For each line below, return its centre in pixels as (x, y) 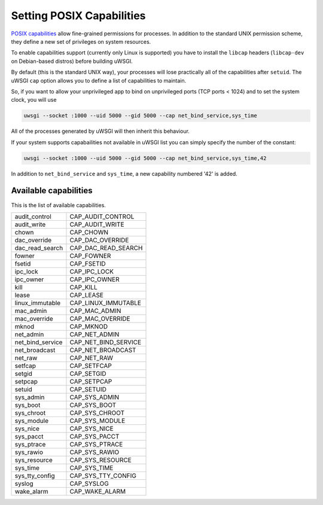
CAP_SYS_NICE (92, 428)
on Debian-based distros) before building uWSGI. (72, 61)
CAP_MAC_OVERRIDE (100, 318)
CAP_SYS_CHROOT (97, 413)
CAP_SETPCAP (91, 381)
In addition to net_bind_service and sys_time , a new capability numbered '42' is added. (124, 174)
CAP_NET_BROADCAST (103, 350)
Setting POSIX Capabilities (78, 16)
